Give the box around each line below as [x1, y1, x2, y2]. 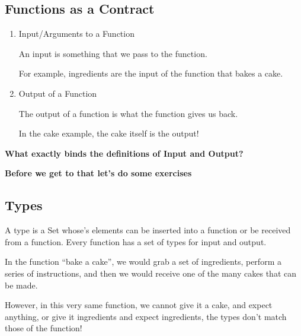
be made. [5, 278, 38, 291]
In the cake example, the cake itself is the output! [18, 127, 199, 140]
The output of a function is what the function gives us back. [18, 107, 238, 119]
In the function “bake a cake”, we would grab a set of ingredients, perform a [5, 255, 281, 268]
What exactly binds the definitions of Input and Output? [5, 147, 244, 159]
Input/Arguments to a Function [18, 27, 135, 40]
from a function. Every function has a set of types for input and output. [5, 235, 267, 248]
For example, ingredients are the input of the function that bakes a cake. [18, 67, 283, 80]
